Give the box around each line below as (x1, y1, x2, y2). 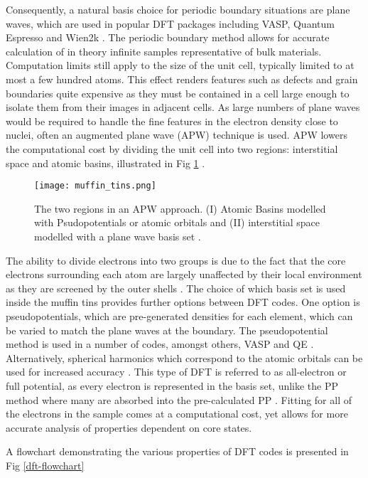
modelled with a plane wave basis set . (34, 228, 201, 243)
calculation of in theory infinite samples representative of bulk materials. (6, 43, 322, 58)
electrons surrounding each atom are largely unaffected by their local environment (6, 267, 362, 282)
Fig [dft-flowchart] (6, 457, 85, 472)
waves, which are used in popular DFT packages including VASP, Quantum (6, 16, 335, 31)
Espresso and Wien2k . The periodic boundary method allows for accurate (6, 30, 330, 45)
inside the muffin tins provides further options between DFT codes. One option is (6, 294, 360, 309)
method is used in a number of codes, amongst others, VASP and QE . (6, 336, 314, 351)
